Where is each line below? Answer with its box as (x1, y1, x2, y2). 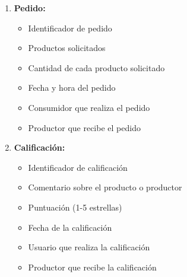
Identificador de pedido (28, 21, 112, 34)
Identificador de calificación (28, 161, 128, 173)
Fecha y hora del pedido (28, 81, 116, 94)
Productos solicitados (28, 42, 106, 54)
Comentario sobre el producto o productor (28, 181, 182, 193)
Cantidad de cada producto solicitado (28, 61, 165, 74)
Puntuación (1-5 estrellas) (28, 200, 122, 213)
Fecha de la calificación (28, 221, 112, 233)
